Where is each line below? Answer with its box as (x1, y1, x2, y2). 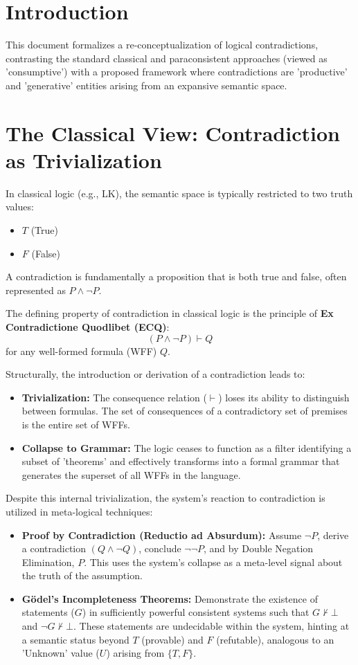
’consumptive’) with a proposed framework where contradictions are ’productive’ (6, 64, 348, 79)
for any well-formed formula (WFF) (6, 343, 157, 358)
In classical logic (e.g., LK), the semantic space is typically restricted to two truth (6, 185, 353, 200)
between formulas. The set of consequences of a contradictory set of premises (21, 403, 348, 418)
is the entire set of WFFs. (21, 417, 130, 431)
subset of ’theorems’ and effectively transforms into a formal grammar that (21, 454, 340, 468)
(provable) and (141, 632, 204, 646)
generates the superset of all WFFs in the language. (21, 467, 241, 482)
